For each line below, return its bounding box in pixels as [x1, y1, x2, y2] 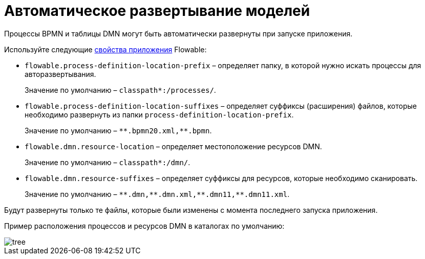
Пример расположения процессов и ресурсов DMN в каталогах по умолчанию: [4, 221, 285, 230]
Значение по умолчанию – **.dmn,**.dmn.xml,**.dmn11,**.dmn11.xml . [25, 189, 290, 198]
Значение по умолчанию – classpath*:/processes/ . [25, 85, 216, 94]
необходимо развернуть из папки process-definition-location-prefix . [25, 110, 294, 119]
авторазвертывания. [25, 69, 96, 78]
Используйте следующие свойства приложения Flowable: [4, 45, 207, 54]
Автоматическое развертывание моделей [4, 2, 310, 19]
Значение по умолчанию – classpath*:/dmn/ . [25, 157, 190, 167]
